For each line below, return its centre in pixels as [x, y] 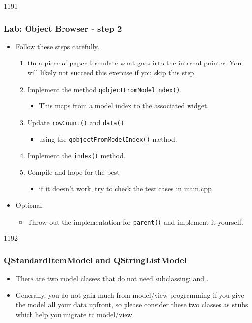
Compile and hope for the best [73, 172]
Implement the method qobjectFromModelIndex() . [105, 89]
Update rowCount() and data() [76, 122]
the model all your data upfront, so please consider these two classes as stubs [132, 305]
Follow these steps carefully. [57, 46]
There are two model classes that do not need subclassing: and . [112, 278]
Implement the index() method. [76, 155]
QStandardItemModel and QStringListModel [95, 260]
